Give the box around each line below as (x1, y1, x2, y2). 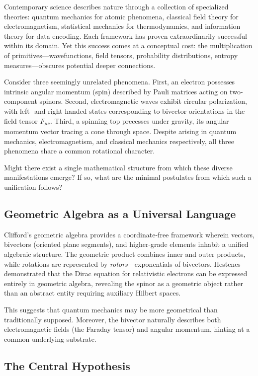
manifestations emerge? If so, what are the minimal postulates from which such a (4, 172, 252, 182)
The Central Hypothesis (4, 358, 130, 373)
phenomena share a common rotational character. (4, 146, 155, 156)
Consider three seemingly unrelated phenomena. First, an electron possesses (4, 76, 235, 87)
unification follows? (4, 181, 63, 192)
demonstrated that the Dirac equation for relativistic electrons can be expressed (4, 268, 248, 279)
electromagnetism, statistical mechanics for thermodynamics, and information (4, 21, 241, 31)
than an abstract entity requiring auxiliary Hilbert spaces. (4, 288, 181, 298)
